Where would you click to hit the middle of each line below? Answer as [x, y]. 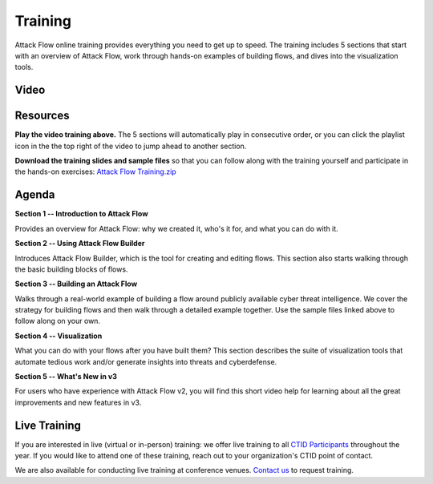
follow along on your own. [57, 321]
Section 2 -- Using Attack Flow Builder [80, 244]
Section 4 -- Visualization [59, 336]
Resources [42, 116]
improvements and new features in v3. [78, 402]
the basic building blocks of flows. [71, 269]
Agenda [35, 195]
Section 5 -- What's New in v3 [66, 377]
